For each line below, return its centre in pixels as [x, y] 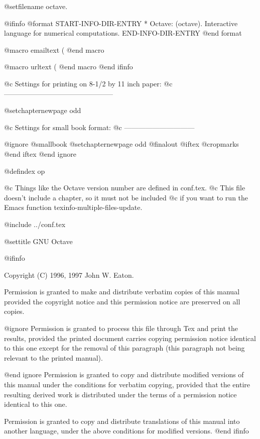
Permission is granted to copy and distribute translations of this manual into [122, 421]
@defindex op [25, 171]
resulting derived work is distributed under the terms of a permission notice [120, 394]
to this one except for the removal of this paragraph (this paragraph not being [124, 348]
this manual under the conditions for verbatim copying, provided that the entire [127, 385]
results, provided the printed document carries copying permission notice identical [130, 338]
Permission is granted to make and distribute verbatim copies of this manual [122, 292]
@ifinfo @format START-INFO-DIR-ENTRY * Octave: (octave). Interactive [121, 23]
